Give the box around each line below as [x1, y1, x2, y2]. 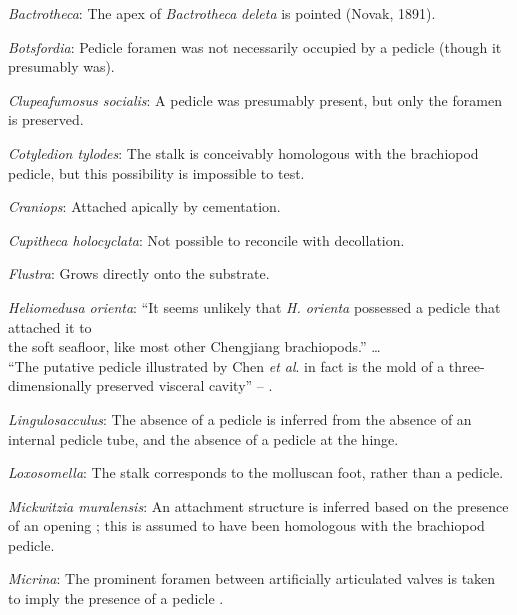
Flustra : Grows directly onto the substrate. [8, 263, 270, 284]
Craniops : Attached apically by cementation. [8, 196, 281, 217]
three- [448, 355, 485, 376]
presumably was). [8, 56, 115, 77]
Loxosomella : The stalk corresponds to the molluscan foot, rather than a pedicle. [8, 462, 504, 483]
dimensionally [8, 375, 92, 396]
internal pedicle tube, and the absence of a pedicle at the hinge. [8, 428, 399, 449]
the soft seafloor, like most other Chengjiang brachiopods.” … [8, 336, 381, 357]
